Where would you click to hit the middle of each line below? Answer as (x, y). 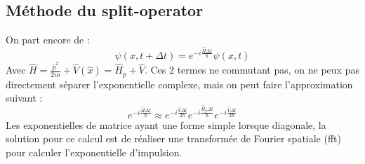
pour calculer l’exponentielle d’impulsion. (94, 152)
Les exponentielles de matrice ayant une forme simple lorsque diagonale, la (166, 124)
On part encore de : (48, 40)
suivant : (24, 98)
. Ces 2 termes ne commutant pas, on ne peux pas (252, 70)
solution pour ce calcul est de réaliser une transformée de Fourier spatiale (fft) (174, 138)
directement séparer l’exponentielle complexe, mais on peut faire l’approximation (179, 84)
